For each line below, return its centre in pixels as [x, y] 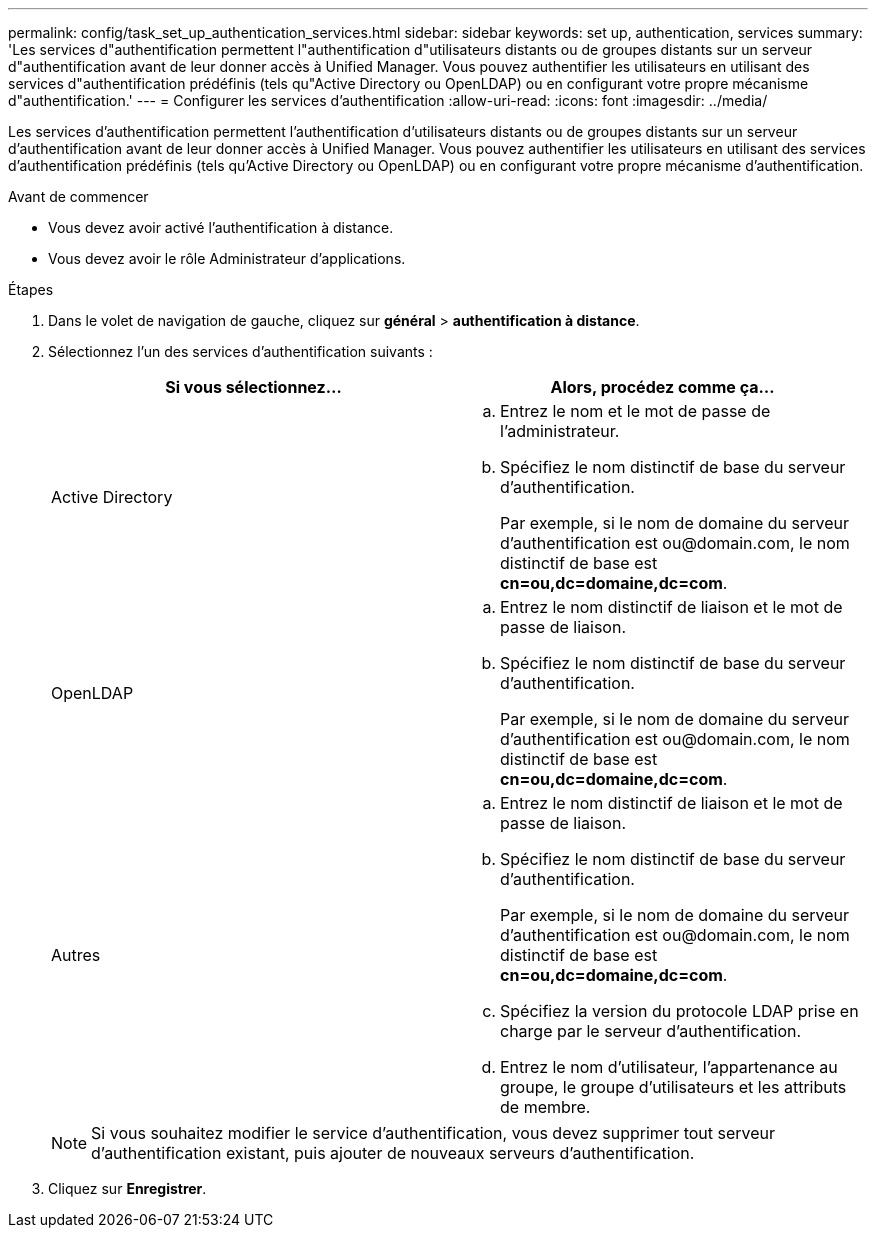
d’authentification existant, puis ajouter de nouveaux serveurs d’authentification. [393, 1153]
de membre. [545, 1107]
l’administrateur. [560, 431]
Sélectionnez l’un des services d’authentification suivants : [240, 351]
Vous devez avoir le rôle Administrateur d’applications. [227, 258]
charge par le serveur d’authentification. [651, 1031]
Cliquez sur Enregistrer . [127, 1188]
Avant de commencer [78, 196]
